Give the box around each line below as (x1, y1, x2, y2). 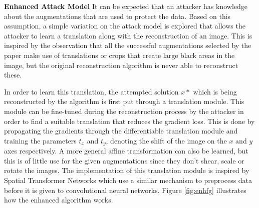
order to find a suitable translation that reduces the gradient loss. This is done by (4, 115, 255, 126)
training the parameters (4, 135, 77, 145)
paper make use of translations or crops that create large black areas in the (4, 49, 235, 60)
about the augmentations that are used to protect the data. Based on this (4, 10, 231, 21)
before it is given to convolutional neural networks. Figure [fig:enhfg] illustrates (4, 184, 246, 195)
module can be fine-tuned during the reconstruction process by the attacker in (4, 105, 244, 116)
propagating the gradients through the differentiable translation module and (4, 125, 238, 136)
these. (4, 69, 22, 80)
